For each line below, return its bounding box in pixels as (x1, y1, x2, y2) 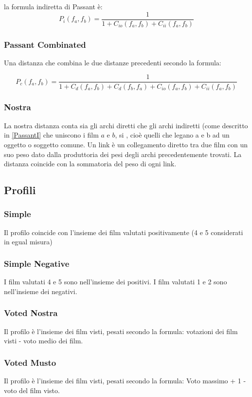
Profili (4, 182, 36, 198)
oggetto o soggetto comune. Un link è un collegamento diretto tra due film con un (4, 139, 248, 149)
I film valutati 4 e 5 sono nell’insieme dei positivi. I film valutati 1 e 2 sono (4, 277, 227, 287)
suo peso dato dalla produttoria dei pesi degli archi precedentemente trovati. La (4, 149, 242, 159)
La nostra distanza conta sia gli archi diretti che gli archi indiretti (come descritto (4, 120, 248, 130)
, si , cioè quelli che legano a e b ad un (115, 130, 230, 140)
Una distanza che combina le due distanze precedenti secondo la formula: (4, 57, 221, 67)
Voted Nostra (4, 307, 58, 319)
